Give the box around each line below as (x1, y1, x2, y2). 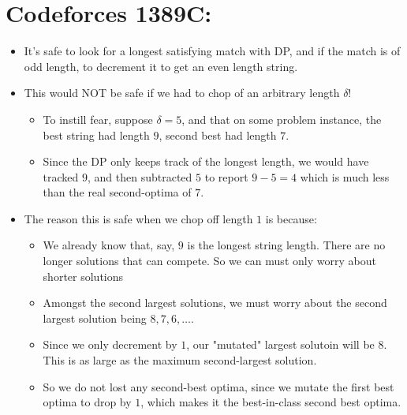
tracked (43, 168, 79, 185)
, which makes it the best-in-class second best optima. (140, 394, 401, 410)
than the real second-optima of (43, 184, 192, 200)
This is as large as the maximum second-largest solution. (43, 352, 317, 368)
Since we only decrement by (43, 336, 177, 353)
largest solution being (43, 309, 147, 326)
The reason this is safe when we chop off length (24, 210, 253, 226)
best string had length (43, 126, 150, 143)
